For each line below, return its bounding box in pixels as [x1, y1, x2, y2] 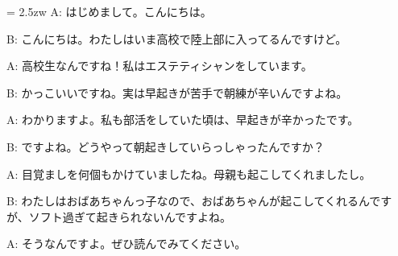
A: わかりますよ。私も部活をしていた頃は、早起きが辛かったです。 [6, 111, 359, 128]
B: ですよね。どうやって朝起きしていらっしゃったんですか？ [6, 138, 325, 155]
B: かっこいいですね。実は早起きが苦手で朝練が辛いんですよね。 [6, 84, 348, 101]
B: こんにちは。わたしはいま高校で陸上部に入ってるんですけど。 [6, 30, 347, 47]
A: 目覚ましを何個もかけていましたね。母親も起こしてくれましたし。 [6, 165, 371, 182]
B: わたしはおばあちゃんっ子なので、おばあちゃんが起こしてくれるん [6, 192, 370, 209]
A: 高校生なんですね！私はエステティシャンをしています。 [6, 57, 313, 74]
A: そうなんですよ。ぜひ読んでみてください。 [6, 235, 247, 252]
